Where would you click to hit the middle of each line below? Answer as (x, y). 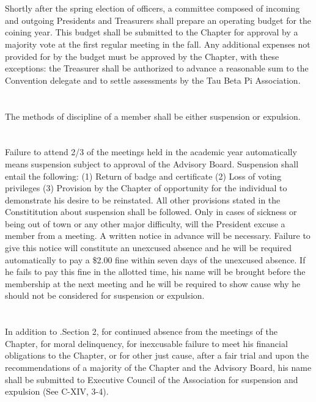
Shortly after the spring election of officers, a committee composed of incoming (152, 8)
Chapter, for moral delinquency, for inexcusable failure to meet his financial (146, 343)
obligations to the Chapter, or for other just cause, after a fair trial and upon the (157, 355)
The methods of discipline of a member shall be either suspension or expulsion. (153, 116)
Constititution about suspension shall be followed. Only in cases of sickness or (151, 212)
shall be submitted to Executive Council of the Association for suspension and (152, 379)
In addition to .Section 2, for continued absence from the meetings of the (141, 331)
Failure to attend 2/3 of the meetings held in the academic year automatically (151, 152)
